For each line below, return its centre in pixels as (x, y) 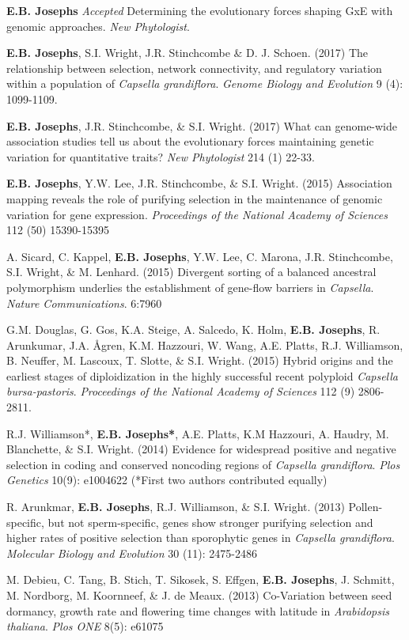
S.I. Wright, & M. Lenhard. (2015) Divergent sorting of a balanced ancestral (191, 272)
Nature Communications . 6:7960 (84, 303)
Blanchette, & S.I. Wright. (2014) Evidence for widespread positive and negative (201, 449)
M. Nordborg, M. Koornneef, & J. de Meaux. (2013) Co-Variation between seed (199, 595)
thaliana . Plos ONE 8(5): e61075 (85, 626)
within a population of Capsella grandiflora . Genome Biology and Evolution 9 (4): (205, 83)
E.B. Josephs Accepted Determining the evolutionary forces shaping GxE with (200, 10)
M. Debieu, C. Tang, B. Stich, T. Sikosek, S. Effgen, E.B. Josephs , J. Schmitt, (201, 579)
